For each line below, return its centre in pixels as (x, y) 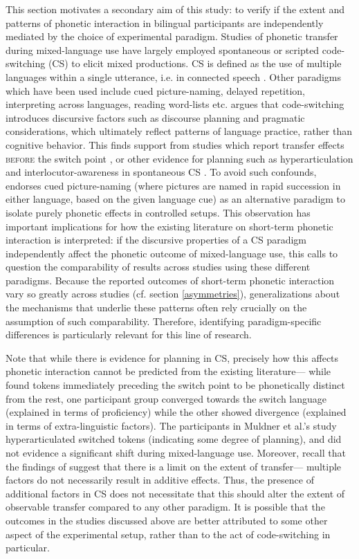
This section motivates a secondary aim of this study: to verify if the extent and (175, 9)
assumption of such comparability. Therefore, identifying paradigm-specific (164, 321)
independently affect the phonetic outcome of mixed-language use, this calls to (172, 253)
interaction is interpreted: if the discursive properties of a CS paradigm (156, 240)
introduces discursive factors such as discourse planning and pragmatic (155, 117)
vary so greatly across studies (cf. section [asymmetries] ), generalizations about (173, 294)
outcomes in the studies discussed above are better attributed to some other (167, 520)
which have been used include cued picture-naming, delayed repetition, (156, 90)
